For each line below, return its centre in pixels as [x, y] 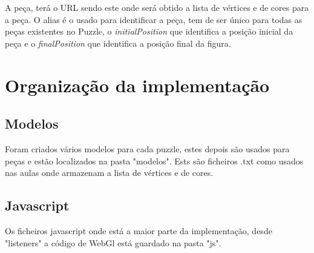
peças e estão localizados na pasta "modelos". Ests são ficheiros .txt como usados [154, 160]
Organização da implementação [137, 85]
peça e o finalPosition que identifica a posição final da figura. [118, 43]
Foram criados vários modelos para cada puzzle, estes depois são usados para [147, 148]
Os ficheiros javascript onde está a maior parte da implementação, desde [139, 230]
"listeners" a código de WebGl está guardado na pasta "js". [113, 242]
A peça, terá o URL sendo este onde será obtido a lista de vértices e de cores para [157, 7]
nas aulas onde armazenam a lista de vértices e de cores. [109, 173]
